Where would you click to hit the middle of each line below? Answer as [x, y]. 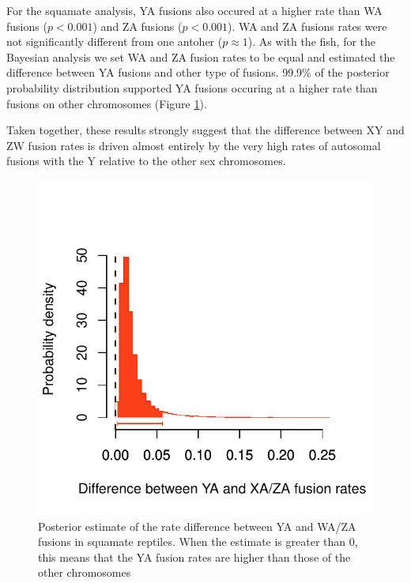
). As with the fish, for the [312, 41]
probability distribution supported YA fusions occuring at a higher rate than [192, 87]
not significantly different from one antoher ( [115, 41]
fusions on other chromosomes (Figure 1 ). [107, 103]
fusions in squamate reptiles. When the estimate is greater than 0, [198, 542]
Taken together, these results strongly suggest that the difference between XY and [205, 130]
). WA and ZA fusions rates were [307, 26]
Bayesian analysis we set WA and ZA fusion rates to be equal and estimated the [201, 56]
